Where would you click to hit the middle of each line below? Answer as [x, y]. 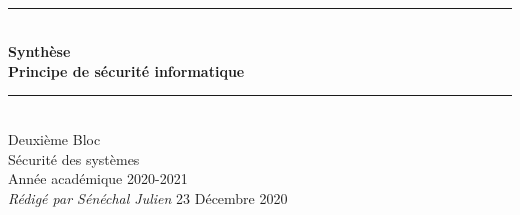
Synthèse [39, 51]
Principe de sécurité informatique [126, 70]
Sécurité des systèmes [74, 158]
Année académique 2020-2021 [98, 178]
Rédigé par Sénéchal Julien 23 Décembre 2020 [148, 197]
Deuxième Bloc [54, 138]
